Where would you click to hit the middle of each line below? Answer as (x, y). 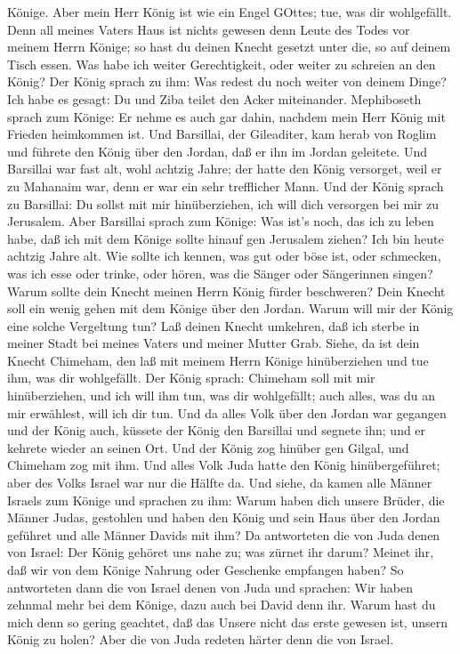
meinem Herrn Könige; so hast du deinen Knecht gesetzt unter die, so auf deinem (229, 47)
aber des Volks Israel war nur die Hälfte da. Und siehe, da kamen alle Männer (220, 483)
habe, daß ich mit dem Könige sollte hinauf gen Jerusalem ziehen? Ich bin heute (226, 238)
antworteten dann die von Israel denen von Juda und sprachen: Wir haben (210, 587)
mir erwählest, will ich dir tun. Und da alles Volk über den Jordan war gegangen (227, 412)
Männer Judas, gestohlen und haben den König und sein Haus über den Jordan (224, 517)
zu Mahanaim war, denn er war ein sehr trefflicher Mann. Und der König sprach (226, 186)
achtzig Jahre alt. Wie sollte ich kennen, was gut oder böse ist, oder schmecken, (224, 256)
